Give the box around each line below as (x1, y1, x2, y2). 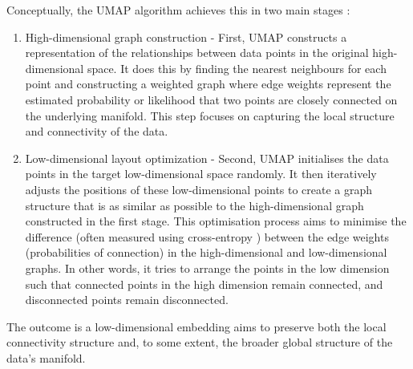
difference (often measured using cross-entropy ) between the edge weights (25, 228, 389, 245)
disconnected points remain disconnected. (25, 291, 229, 308)
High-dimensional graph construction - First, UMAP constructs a (25, 28, 347, 45)
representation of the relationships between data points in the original (25, 44, 369, 61)
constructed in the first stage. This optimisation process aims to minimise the (25, 213, 407, 229)
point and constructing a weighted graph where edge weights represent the (25, 75, 391, 92)
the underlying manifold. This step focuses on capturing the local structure (25, 107, 395, 124)
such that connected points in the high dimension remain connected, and (25, 275, 383, 292)
